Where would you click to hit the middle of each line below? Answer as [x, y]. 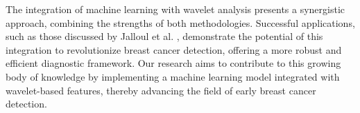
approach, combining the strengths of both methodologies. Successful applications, [180, 22]
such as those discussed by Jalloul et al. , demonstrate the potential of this [164, 36]
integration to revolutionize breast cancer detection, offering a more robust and [174, 49]
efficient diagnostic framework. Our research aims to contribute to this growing [173, 63]
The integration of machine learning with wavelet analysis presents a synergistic [175, 9]
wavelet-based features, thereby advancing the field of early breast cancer [161, 90]
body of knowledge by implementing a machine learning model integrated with [173, 76]
